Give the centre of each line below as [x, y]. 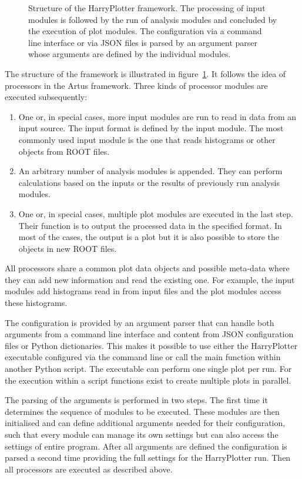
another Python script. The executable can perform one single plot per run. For [148, 369]
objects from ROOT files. [64, 151]
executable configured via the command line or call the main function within [143, 357]
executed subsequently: [46, 97]
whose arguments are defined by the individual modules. [130, 54]
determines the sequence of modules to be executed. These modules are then [142, 411]
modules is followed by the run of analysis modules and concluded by [153, 19]
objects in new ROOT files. [68, 248]
